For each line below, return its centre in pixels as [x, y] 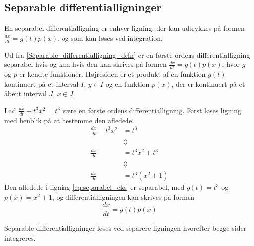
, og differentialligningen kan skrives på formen [123, 197]
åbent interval [26, 93]
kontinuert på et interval [42, 84]
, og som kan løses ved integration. [110, 37]
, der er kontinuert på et [208, 84]
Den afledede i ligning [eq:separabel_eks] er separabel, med [95, 187]
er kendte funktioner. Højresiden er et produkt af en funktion [113, 74]
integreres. [20, 237]
